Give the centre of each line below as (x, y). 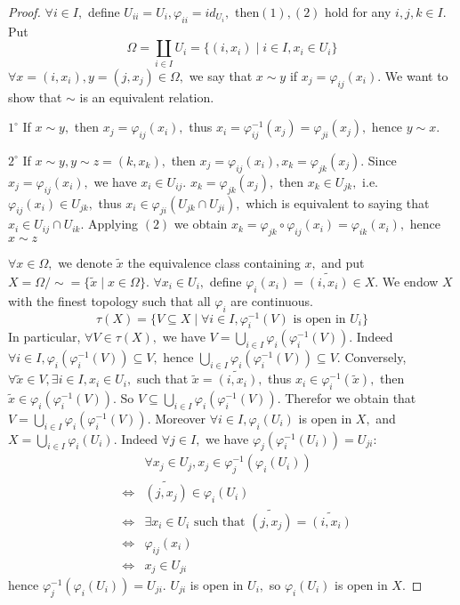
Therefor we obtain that (351, 397)
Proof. (24, 12)
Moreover (181, 418)
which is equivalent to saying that (338, 202)
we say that (221, 75)
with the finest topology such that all (109, 300)
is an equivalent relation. (147, 97)
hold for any (358, 12)
